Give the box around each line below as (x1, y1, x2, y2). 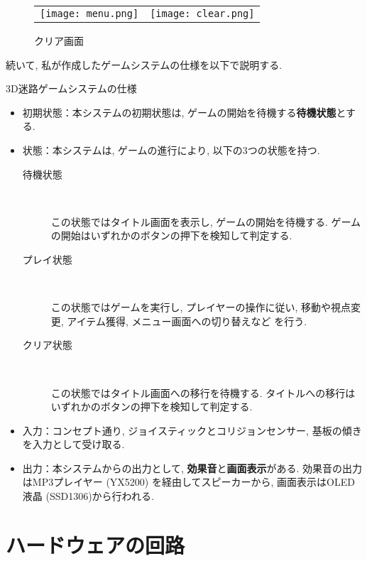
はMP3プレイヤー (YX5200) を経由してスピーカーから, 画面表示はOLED (22, 474, 355, 489)
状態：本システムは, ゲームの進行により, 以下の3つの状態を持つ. (22, 142, 320, 157)
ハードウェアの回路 (6, 530, 185, 559)
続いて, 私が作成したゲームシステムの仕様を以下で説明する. (6, 57, 283, 72)
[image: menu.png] (40, 8, 139, 19)
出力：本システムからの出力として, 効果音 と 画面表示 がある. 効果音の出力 (22, 460, 363, 475)
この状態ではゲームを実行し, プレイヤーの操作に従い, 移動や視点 (50, 300, 351, 315)
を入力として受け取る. (22, 437, 125, 452)
